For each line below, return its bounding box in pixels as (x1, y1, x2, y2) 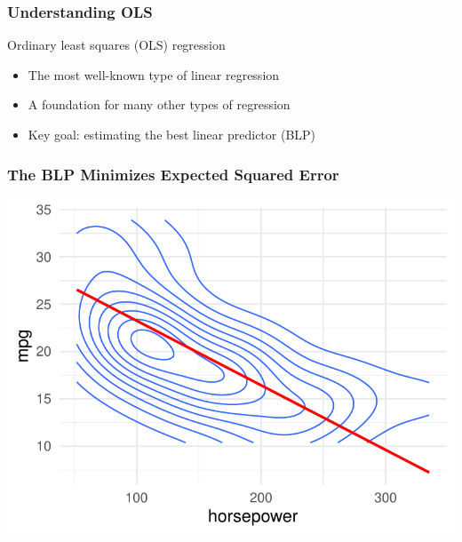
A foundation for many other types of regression (28, 95, 291, 114)
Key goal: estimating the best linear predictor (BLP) (28, 125, 316, 143)
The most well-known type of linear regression (28, 65, 280, 84)
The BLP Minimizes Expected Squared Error (7, 163, 339, 185)
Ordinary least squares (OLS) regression (7, 36, 226, 54)
